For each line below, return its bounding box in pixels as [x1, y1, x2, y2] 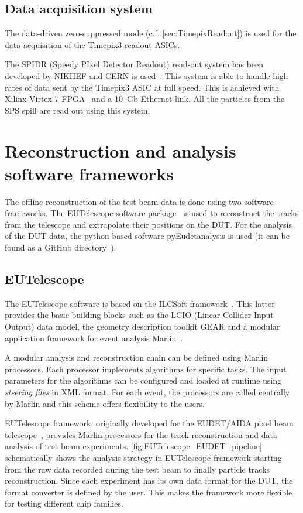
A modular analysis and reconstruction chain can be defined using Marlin [5, 351, 268, 364]
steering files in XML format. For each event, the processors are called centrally [5, 386, 290, 398]
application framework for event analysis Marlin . [5, 331, 183, 344]
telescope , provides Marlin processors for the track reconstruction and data [5, 428, 277, 440]
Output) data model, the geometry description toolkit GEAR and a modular [5, 320, 280, 333]
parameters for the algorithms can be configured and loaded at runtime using [5, 374, 281, 387]
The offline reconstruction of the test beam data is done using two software [5, 195, 274, 207]
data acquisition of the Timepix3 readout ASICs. [5, 38, 180, 50]
